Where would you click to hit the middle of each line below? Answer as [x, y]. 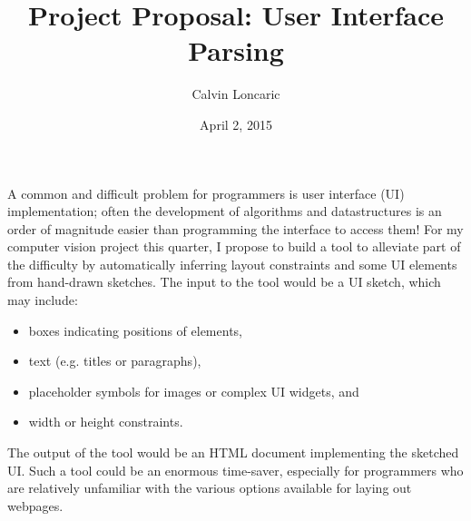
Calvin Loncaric [236, 94]
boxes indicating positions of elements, [135, 330]
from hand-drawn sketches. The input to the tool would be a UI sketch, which [224, 282]
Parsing [236, 50]
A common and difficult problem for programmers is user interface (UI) [206, 193]
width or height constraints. [106, 422]
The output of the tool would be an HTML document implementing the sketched [233, 452]
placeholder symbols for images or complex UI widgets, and [194, 391]
